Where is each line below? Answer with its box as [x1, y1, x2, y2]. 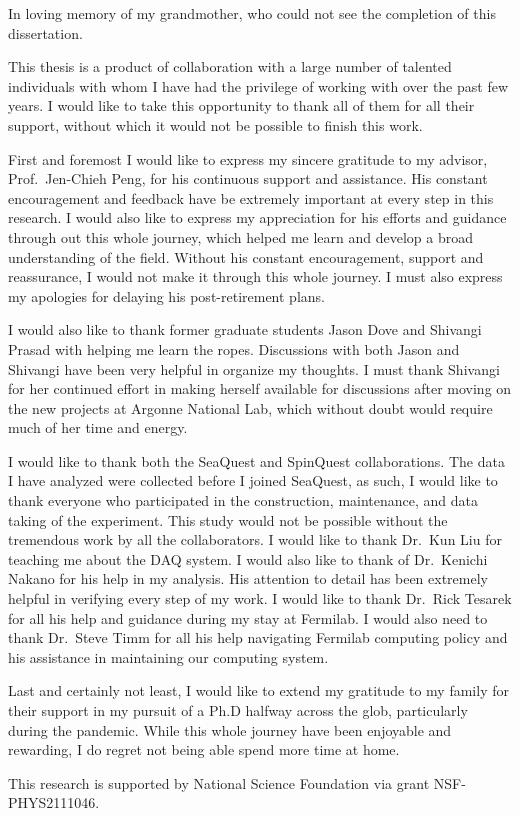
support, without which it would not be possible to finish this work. [8, 114, 423, 135]
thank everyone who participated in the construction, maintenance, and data [8, 490, 479, 511]
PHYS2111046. [8, 792, 100, 813]
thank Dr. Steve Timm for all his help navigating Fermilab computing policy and [8, 627, 508, 648]
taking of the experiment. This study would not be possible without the [8, 509, 448, 530]
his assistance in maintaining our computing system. [8, 646, 329, 667]
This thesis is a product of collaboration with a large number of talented [8, 56, 452, 77]
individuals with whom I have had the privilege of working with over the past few [8, 75, 509, 96]
